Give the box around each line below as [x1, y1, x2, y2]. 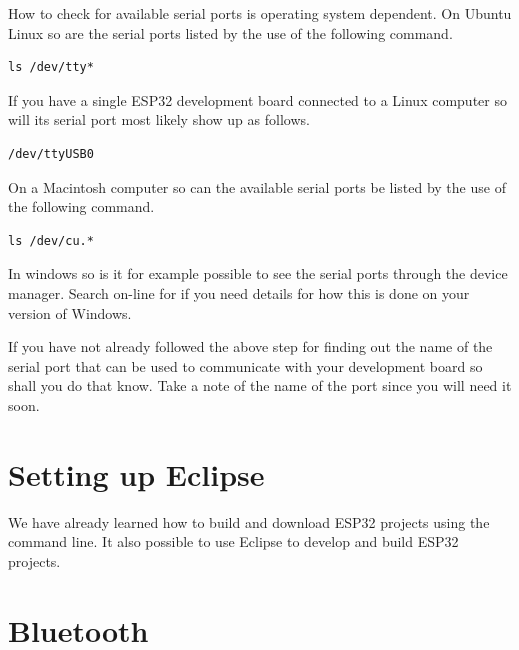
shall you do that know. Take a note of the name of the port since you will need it [8, 375, 512, 396]
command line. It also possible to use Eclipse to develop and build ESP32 [8, 531, 459, 552]
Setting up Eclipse [8, 453, 265, 494]
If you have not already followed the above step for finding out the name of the [8, 336, 493, 357]
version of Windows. [8, 302, 132, 323]
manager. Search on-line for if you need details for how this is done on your [8, 282, 470, 303]
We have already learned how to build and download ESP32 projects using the [8, 511, 490, 532]
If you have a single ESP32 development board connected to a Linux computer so [8, 89, 507, 110]
